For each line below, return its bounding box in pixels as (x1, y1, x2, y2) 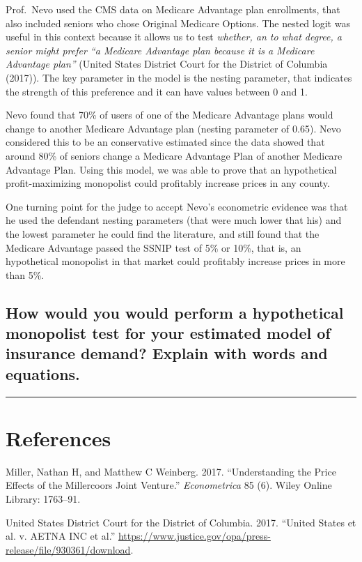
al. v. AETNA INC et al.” (6, 529, 116, 543)
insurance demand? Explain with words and (6, 342, 328, 364)
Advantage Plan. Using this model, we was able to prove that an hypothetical (6, 162, 337, 176)
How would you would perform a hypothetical (6, 301, 344, 323)
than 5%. (6, 267, 45, 282)
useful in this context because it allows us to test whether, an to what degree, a (6, 29, 342, 44)
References (6, 423, 111, 452)
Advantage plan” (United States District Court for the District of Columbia (6, 56, 328, 71)
